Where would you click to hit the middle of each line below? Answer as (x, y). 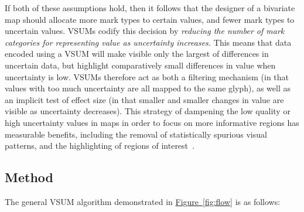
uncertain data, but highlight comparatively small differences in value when (140, 65)
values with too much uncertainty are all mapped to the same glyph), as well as (148, 88)
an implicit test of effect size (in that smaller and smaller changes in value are (144, 99)
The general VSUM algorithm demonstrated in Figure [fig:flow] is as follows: (143, 201)
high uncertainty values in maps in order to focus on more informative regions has (152, 122)
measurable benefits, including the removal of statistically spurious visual (136, 134)
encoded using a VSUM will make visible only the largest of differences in (137, 54)
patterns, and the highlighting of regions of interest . (100, 146)
